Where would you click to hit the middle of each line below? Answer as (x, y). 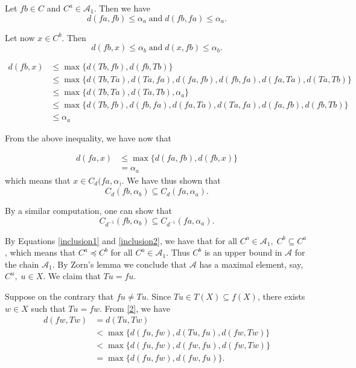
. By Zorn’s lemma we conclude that (119, 264)
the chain (22, 264)
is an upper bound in (243, 252)
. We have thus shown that (171, 180)
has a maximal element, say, (251, 264)
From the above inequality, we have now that (88, 137)
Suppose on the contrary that (59, 296)
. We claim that (72, 276)
